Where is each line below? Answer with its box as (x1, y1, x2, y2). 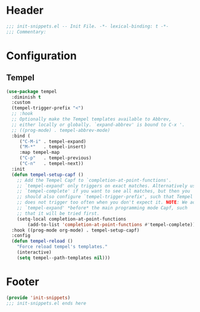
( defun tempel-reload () (11, 238, 73, 245)
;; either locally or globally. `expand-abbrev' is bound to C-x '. (11, 122, 185, 128)
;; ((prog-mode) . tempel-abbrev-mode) (11, 127, 111, 133)
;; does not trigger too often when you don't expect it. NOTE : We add (17, 199, 198, 206)
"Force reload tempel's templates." (17, 244, 108, 250)
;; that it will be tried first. (17, 210, 100, 217)
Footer (6, 275, 40, 288)
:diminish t (11, 94, 42, 100)
